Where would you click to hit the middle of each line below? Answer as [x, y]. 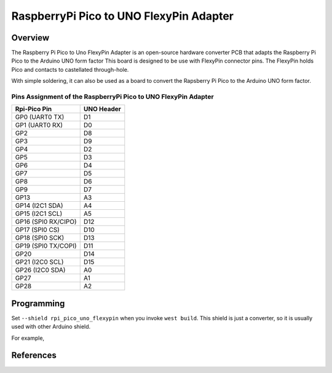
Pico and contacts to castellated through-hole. [70, 69]
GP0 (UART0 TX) [40, 117]
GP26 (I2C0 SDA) [40, 270]
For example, [28, 338]
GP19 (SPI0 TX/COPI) [46, 246]
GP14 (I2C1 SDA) [39, 206]
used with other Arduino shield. [51, 327]
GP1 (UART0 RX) [39, 125]
